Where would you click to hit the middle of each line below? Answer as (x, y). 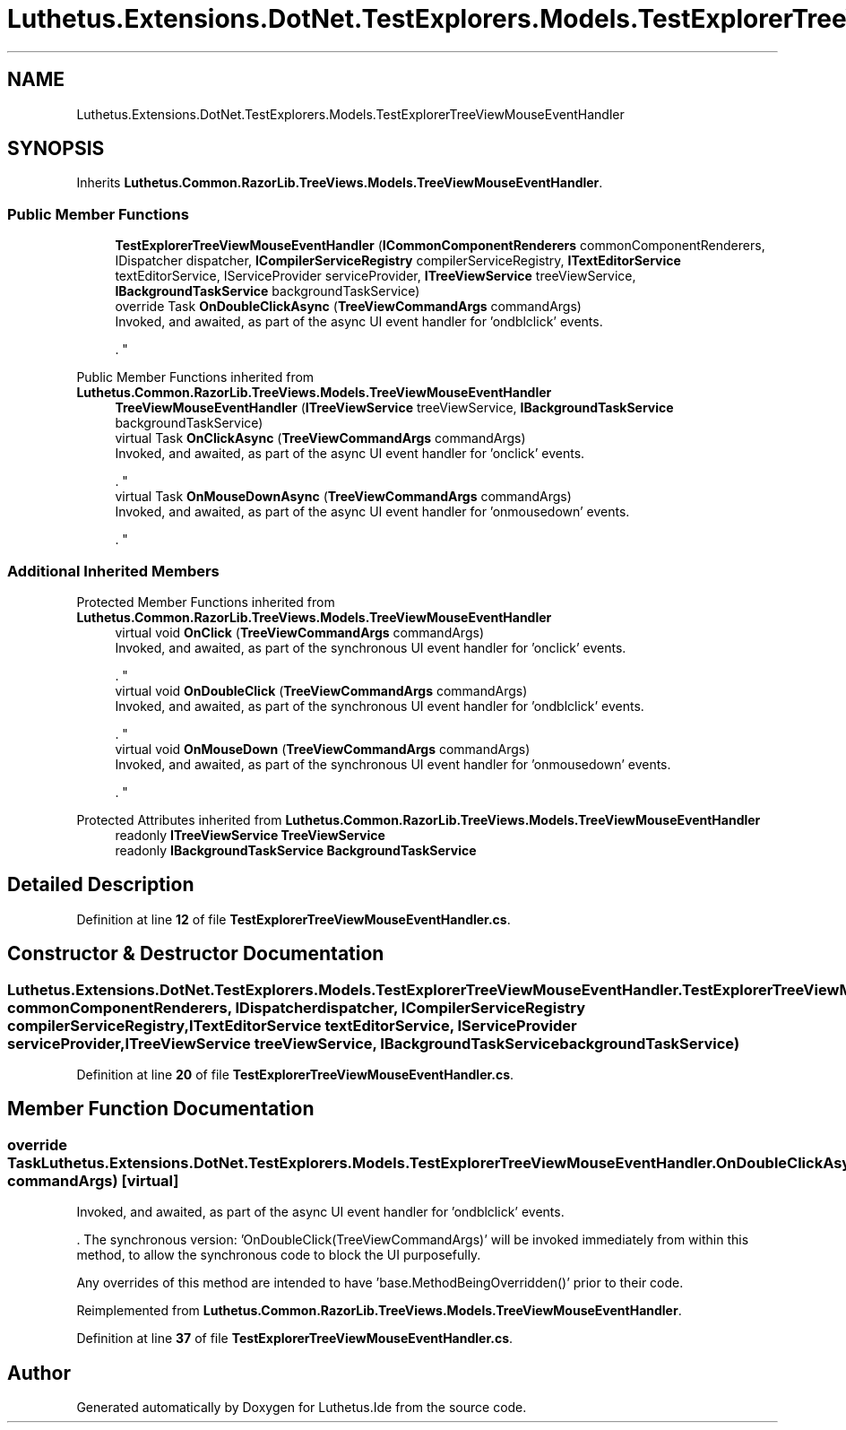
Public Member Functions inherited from (195, 377)
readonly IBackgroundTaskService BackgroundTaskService (296, 850)
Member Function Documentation (161, 1109)
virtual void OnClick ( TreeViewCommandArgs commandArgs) (299, 632)
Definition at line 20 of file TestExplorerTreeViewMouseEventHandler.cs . (295, 1075)
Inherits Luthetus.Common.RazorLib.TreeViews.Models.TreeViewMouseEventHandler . (340, 183)
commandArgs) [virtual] (93, 1180)
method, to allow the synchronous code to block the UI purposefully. (279, 1255)
